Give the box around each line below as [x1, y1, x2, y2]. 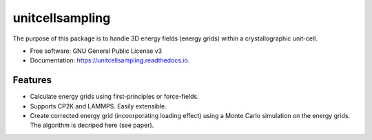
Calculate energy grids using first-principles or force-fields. [30, 93, 199, 101]
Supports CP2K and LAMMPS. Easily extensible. [30, 102, 167, 110]
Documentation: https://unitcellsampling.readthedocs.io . [30, 56, 190, 65]
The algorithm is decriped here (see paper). [30, 121, 154, 130]
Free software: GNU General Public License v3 [30, 47, 163, 55]
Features [12, 74, 52, 86]
